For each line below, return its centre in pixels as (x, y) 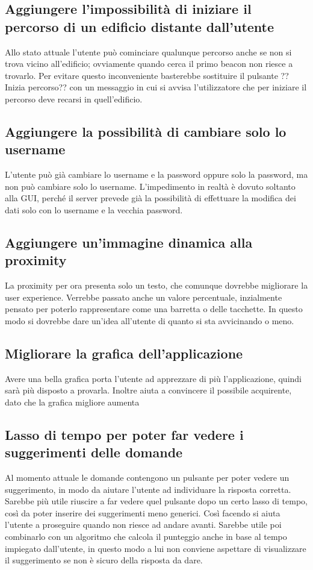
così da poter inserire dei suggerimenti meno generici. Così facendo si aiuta (143, 512)
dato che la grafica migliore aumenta (72, 402)
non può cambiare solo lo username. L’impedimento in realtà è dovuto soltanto (150, 186)
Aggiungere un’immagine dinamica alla (129, 242)
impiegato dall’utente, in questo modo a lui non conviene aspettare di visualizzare (156, 548)
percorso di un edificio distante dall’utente (140, 26)
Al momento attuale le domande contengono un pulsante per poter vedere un (147, 478)
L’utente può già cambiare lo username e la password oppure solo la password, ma (156, 174)
